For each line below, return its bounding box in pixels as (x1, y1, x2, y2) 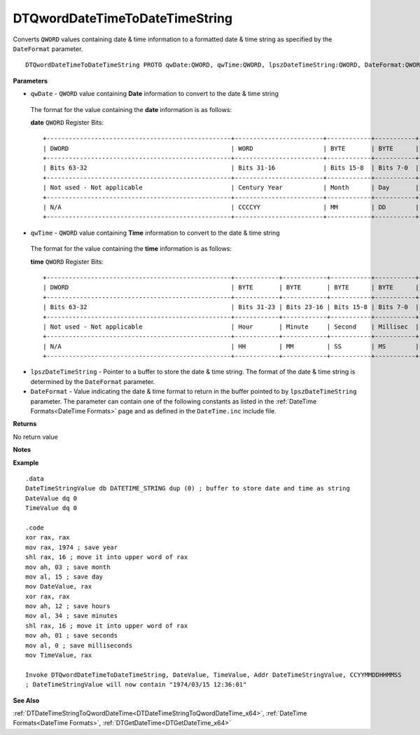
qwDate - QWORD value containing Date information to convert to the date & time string (30, 90, 279, 98)
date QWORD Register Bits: (30, 118, 104, 126)
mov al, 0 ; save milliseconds (25, 641, 133, 650)
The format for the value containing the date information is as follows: (30, 105, 232, 114)
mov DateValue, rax (25, 582, 92, 591)
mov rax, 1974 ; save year (25, 543, 118, 551)
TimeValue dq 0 (25, 504, 78, 512)
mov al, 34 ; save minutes (25, 612, 118, 620)
